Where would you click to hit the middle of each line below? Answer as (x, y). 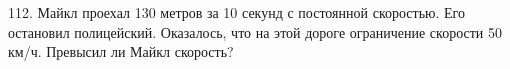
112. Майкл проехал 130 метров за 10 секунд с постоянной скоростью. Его (236, 12)
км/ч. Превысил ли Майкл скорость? (121, 51)
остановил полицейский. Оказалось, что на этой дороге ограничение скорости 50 (255, 31)
